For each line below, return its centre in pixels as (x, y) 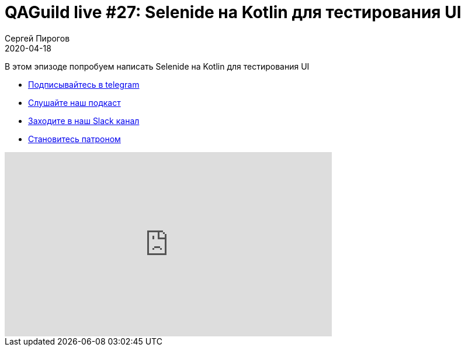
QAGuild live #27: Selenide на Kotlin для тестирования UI (233, 12)
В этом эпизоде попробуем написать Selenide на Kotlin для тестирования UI (157, 66)
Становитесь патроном (74, 139)
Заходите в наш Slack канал (84, 121)
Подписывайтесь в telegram (84, 84)
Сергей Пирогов (37, 38)
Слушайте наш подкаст (74, 102)
